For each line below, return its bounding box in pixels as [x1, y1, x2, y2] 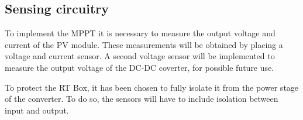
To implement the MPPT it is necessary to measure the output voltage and [5, 27, 276, 39]
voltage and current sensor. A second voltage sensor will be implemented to [5, 50, 275, 62]
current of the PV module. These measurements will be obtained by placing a [5, 38, 283, 50]
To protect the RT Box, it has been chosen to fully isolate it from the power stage [5, 81, 299, 93]
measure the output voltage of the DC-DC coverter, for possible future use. [5, 61, 274, 73]
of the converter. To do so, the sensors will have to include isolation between [5, 92, 278, 105]
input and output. [5, 104, 69, 116]
